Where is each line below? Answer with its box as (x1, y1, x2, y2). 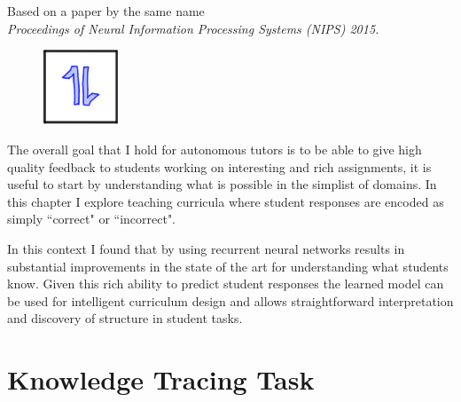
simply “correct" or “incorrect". (7, 209, 176, 228)
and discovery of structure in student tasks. (7, 309, 243, 327)
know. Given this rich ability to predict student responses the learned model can (7, 274, 444, 293)
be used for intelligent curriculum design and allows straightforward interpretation (7, 291, 454, 310)
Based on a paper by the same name (7, 2, 205, 20)
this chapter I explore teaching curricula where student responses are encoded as (7, 192, 444, 210)
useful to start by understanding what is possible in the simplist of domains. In (7, 175, 437, 193)
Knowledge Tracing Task (7, 361, 315, 398)
